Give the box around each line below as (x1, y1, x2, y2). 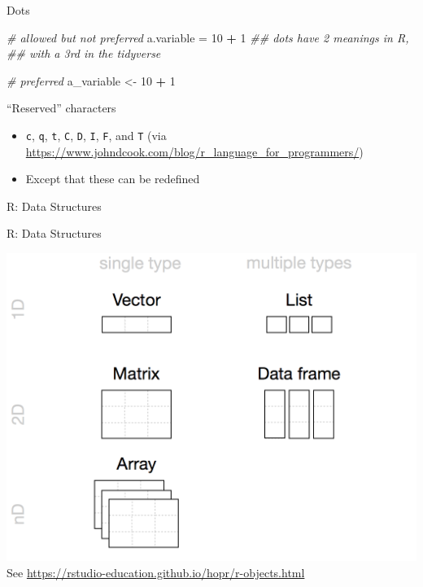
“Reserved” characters (7, 99, 116, 116)
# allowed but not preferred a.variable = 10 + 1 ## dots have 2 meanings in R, (7, 28, 409, 46)
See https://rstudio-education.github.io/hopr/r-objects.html (7, 563, 305, 580)
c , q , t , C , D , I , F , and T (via (25, 126, 167, 143)
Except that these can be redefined (25, 170, 200, 187)
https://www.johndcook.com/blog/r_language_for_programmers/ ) (25, 142, 364, 160)
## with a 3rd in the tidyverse (7, 45, 161, 62)
